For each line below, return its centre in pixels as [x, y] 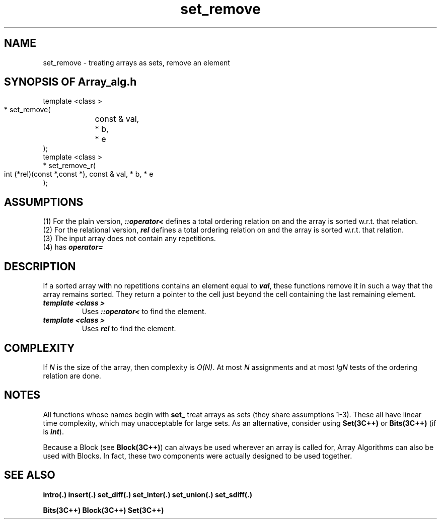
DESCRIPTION [40, 266]
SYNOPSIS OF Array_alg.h [70, 82]
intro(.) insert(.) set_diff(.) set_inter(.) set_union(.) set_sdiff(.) [148, 494]
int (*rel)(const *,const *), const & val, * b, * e [79, 174]
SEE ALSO [30, 475]
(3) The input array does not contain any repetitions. [129, 239]
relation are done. [72, 376]
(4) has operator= [73, 247]
